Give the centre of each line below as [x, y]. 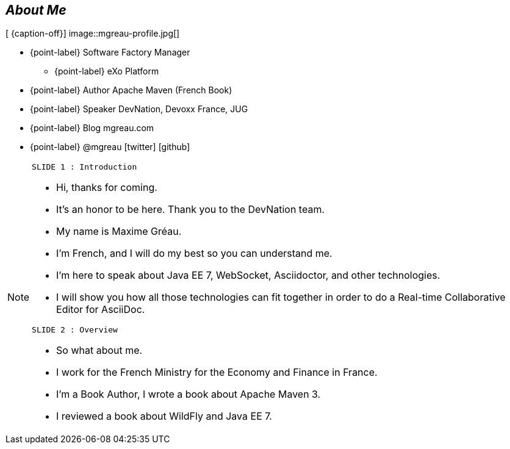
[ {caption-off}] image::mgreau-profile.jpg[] [93, 34]
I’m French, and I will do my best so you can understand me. [194, 253]
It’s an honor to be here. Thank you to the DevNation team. [190, 210]
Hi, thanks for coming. [107, 188]
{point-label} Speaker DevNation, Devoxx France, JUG [139, 109]
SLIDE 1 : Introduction [84, 167]
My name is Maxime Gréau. [119, 232]
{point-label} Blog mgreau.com [92, 128]
